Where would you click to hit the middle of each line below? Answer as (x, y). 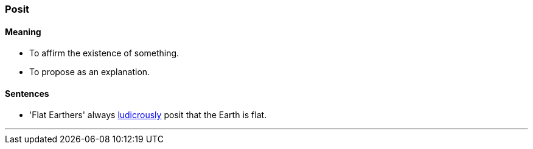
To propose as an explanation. (90, 72)
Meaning (23, 31)
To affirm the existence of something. (104, 53)
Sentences (27, 93)
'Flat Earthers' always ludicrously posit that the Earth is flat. (148, 115)
